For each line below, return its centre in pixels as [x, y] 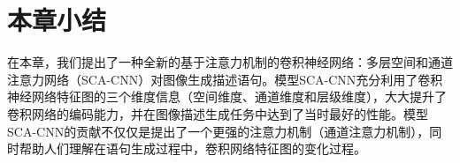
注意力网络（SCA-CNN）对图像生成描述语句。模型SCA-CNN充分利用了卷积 [225, 79]
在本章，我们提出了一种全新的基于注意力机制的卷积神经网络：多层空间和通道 [230, 62]
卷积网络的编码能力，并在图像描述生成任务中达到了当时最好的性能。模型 [218, 113]
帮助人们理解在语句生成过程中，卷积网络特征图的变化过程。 [192, 148]
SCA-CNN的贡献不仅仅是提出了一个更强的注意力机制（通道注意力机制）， [218, 131]
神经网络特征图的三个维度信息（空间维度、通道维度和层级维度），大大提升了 [227, 96]
